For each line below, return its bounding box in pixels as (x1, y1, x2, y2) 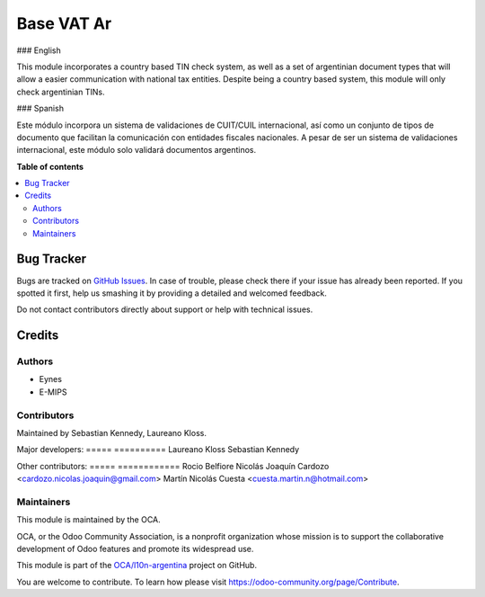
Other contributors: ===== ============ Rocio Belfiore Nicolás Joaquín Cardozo (16, 460, 330, 471)
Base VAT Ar (16, 13, 112, 33)
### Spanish (16, 103, 65, 114)
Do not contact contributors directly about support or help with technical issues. (16, 304, 313, 315)
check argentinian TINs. (16, 86, 105, 97)
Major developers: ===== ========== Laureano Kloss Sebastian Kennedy (16, 444, 300, 455)
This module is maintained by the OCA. (16, 514, 161, 525)
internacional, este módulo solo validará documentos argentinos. (16, 145, 257, 156)
